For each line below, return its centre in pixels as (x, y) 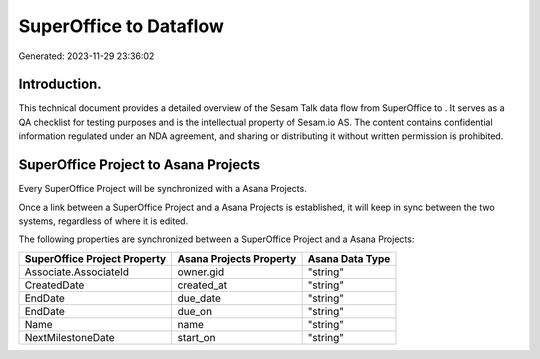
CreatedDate (54, 285)
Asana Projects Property (237, 258)
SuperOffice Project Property (95, 258)
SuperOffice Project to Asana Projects (139, 165)
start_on (196, 337)
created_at (202, 285)
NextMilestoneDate (69, 337)
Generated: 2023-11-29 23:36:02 (86, 56)
